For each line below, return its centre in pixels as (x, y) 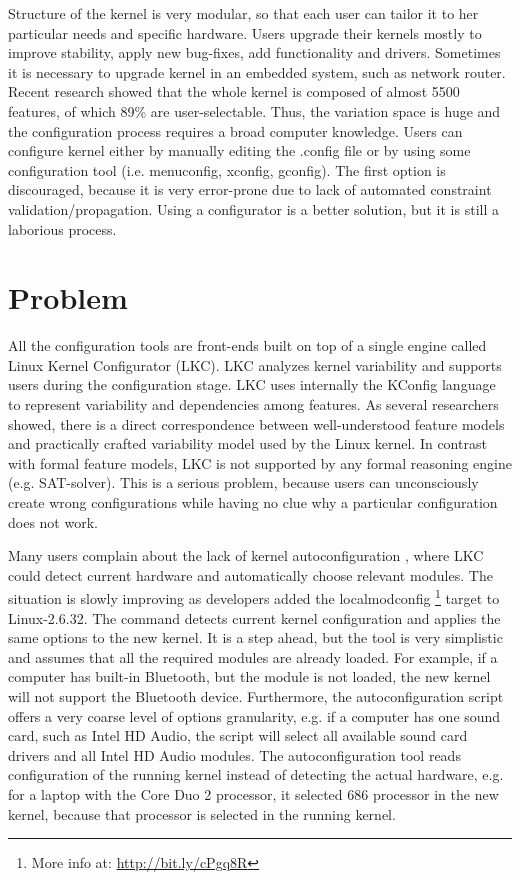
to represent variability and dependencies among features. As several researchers (253, 404)
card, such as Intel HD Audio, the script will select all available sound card (238, 735)
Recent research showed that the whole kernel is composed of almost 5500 (234, 91)
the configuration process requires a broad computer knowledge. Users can (235, 130)
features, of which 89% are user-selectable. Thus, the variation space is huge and (254, 110)
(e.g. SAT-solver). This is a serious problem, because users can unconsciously (243, 482)
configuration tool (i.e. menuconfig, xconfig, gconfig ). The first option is (227, 169)
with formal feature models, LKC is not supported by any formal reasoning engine (260, 462)
